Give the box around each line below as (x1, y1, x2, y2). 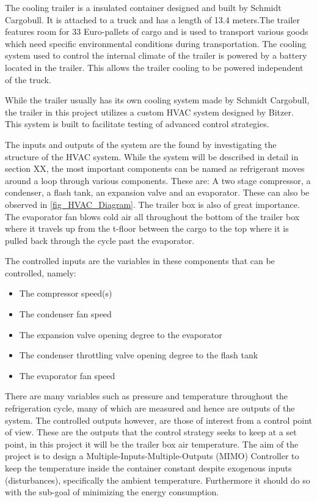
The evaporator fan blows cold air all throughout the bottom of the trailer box (5, 210, 300, 223)
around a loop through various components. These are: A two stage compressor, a (5, 174, 311, 186)
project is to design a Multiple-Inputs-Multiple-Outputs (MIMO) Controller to (5, 449, 299, 462)
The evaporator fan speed (19, 369, 115, 382)
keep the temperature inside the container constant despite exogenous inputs (5, 462, 292, 474)
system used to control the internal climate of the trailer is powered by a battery (5, 49, 307, 62)
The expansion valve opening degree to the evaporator (19, 328, 222, 341)
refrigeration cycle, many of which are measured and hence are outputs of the (5, 402, 295, 415)
